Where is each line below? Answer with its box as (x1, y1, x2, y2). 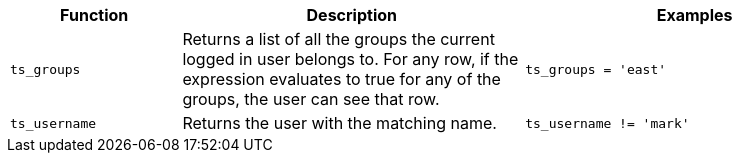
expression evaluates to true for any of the (182, 69, 501, 89)
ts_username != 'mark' (525, 115, 690, 131)
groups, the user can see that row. (182, 89, 440, 109)
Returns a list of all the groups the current (182, 29, 495, 49)
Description (306, 5, 397, 25)
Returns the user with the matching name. (182, 113, 497, 133)
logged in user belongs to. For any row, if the (182, 49, 519, 69)
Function (60, 5, 129, 25)
